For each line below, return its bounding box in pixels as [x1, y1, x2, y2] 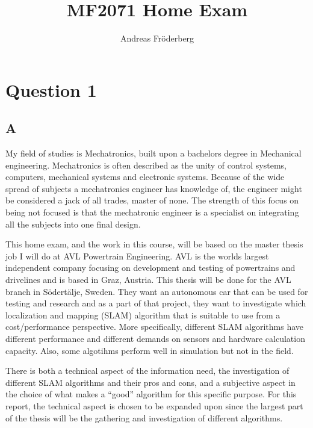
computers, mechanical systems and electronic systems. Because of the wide [5, 170, 285, 183]
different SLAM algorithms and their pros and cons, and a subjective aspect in [5, 376, 296, 388]
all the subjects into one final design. [5, 217, 141, 230]
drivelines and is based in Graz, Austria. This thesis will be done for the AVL [5, 273, 291, 286]
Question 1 [5, 77, 97, 102]
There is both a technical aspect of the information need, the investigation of [5, 364, 290, 377]
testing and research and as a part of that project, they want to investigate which [5, 297, 306, 309]
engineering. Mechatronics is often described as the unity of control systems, [5, 158, 287, 171]
